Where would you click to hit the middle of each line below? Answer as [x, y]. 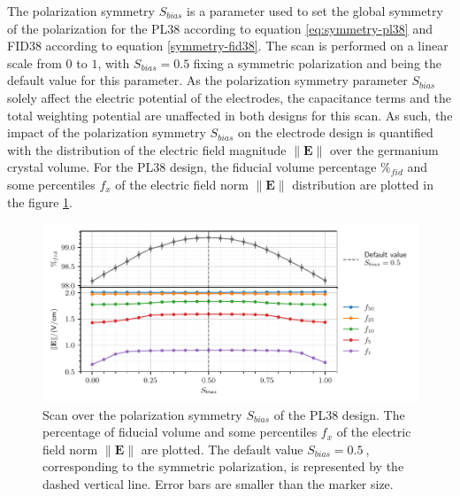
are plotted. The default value [222, 449]
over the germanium [384, 149]
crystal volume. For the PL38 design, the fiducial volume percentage [192, 167]
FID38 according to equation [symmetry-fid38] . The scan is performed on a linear [228, 46]
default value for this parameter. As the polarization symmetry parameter [207, 80]
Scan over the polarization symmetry [142, 414]
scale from [34, 62]
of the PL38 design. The [339, 414]
